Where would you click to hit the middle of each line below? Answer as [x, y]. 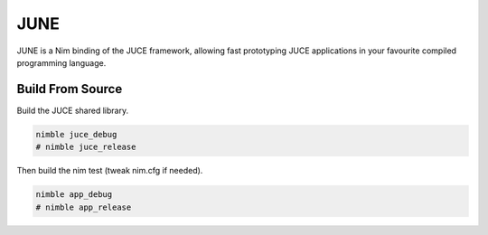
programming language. [61, 62]
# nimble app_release [84, 207]
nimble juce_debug [76, 134]
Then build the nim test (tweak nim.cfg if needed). [110, 171]
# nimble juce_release [86, 147]
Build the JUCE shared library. [73, 110]
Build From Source [70, 89]
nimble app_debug [74, 195]
